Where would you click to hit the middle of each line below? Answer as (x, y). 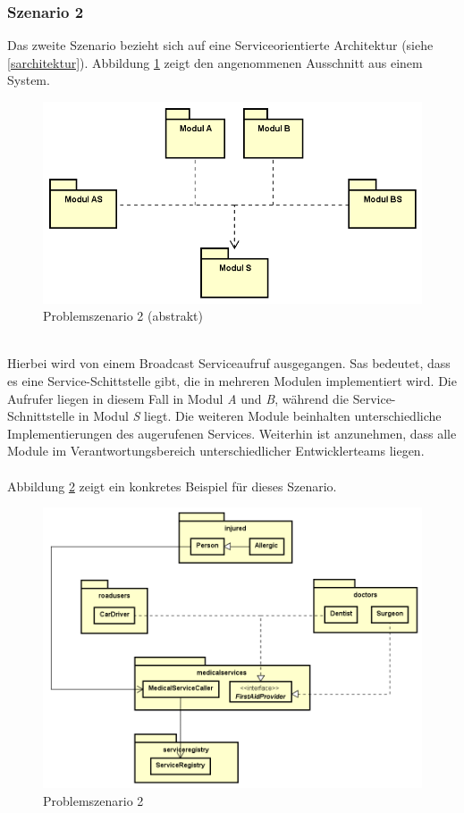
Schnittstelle (41, 416)
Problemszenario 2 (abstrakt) (123, 316)
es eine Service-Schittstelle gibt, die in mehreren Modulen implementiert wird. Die (232, 381)
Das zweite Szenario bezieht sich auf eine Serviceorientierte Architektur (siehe (220, 45)
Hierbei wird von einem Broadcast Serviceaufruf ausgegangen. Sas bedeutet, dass (229, 363)
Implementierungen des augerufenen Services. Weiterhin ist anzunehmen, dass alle (232, 433)
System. (29, 80)
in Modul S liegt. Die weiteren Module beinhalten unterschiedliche (260, 416)
